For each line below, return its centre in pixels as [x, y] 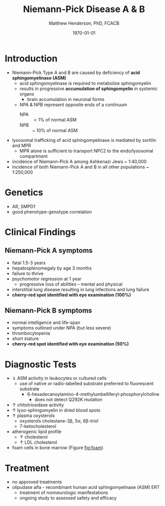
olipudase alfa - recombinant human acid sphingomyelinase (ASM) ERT [86, 487]
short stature [25, 339]
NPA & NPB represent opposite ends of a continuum [73, 105]
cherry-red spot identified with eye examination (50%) [70, 344]
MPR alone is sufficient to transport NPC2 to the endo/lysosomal [86, 151]
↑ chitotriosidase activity [38, 405]
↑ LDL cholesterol [38, 442]
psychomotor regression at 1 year [47, 279]
